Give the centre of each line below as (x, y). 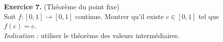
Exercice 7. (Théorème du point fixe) (62, 6)
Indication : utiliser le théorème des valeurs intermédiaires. (92, 35)
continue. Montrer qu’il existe (120, 16)
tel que (209, 16)
